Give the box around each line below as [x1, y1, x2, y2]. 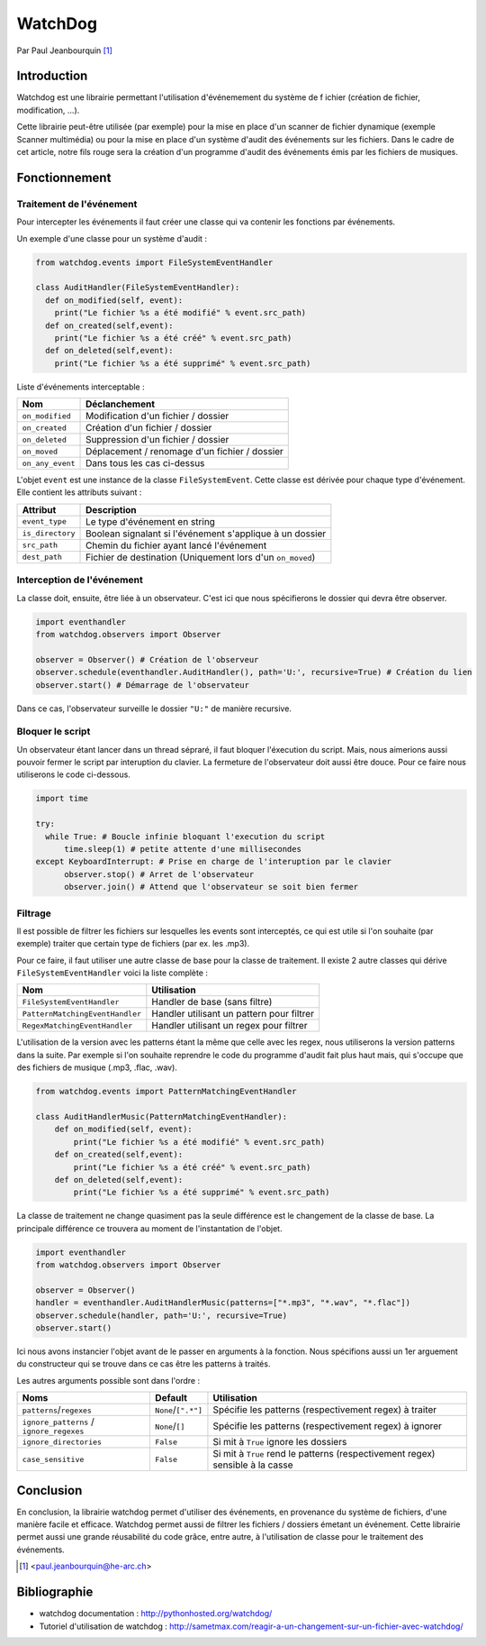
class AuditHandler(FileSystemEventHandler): [35, 282, 240, 293]
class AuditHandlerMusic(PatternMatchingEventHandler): [35, 1111, 288, 1121]
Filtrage [16, 907, 51, 919]
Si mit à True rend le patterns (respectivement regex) [212, 1448, 436, 1460]
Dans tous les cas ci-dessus [85, 457, 205, 470]
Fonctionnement [16, 169, 112, 185]
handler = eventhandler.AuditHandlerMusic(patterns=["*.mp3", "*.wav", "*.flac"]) [35, 1298, 411, 1308]
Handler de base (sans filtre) [151, 996, 273, 1009]
